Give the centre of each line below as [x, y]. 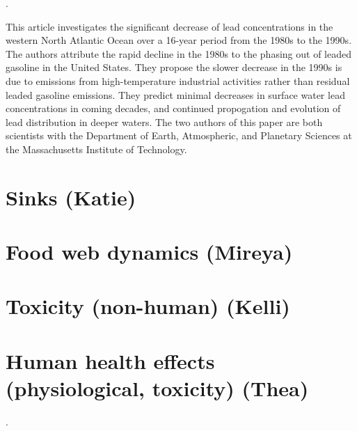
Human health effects [110, 360]
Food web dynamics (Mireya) [149, 252]
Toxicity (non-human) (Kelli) [148, 306]
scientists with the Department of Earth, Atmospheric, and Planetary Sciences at [179, 135]
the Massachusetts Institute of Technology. [96, 149]
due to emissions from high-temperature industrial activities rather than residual [178, 80]
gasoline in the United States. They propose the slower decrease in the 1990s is [174, 67]
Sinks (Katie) [71, 197]
